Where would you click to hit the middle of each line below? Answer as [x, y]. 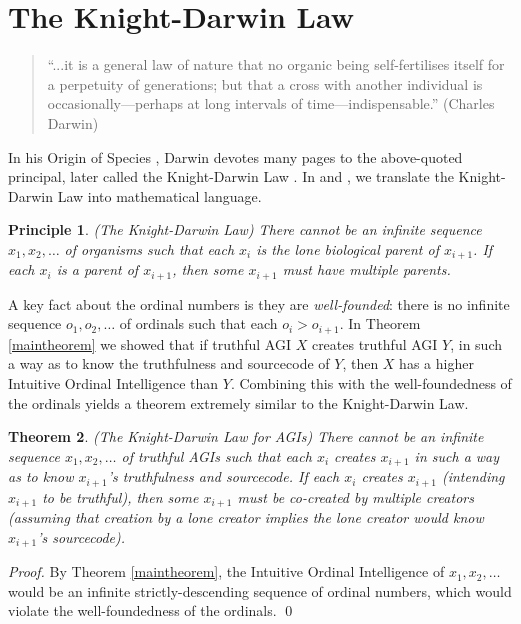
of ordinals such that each [198, 323]
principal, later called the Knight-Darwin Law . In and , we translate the [231, 176]
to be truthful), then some [120, 496]
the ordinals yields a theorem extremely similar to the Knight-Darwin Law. [238, 402]
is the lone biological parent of [347, 248]
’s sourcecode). [81, 536]
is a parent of [97, 269]
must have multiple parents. [366, 269]
